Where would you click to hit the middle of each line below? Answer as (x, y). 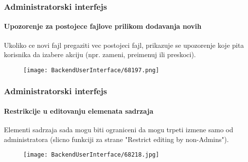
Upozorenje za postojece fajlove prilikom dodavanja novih (103, 26)
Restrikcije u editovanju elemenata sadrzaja (79, 111)
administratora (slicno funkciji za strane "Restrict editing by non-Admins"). (116, 139)
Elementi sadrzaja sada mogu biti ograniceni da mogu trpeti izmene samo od (119, 130)
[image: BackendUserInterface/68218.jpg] (91, 155)
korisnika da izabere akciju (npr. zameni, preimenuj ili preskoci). (100, 54)
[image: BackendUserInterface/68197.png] (91, 70)
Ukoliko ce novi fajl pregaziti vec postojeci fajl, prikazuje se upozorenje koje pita (124, 45)
